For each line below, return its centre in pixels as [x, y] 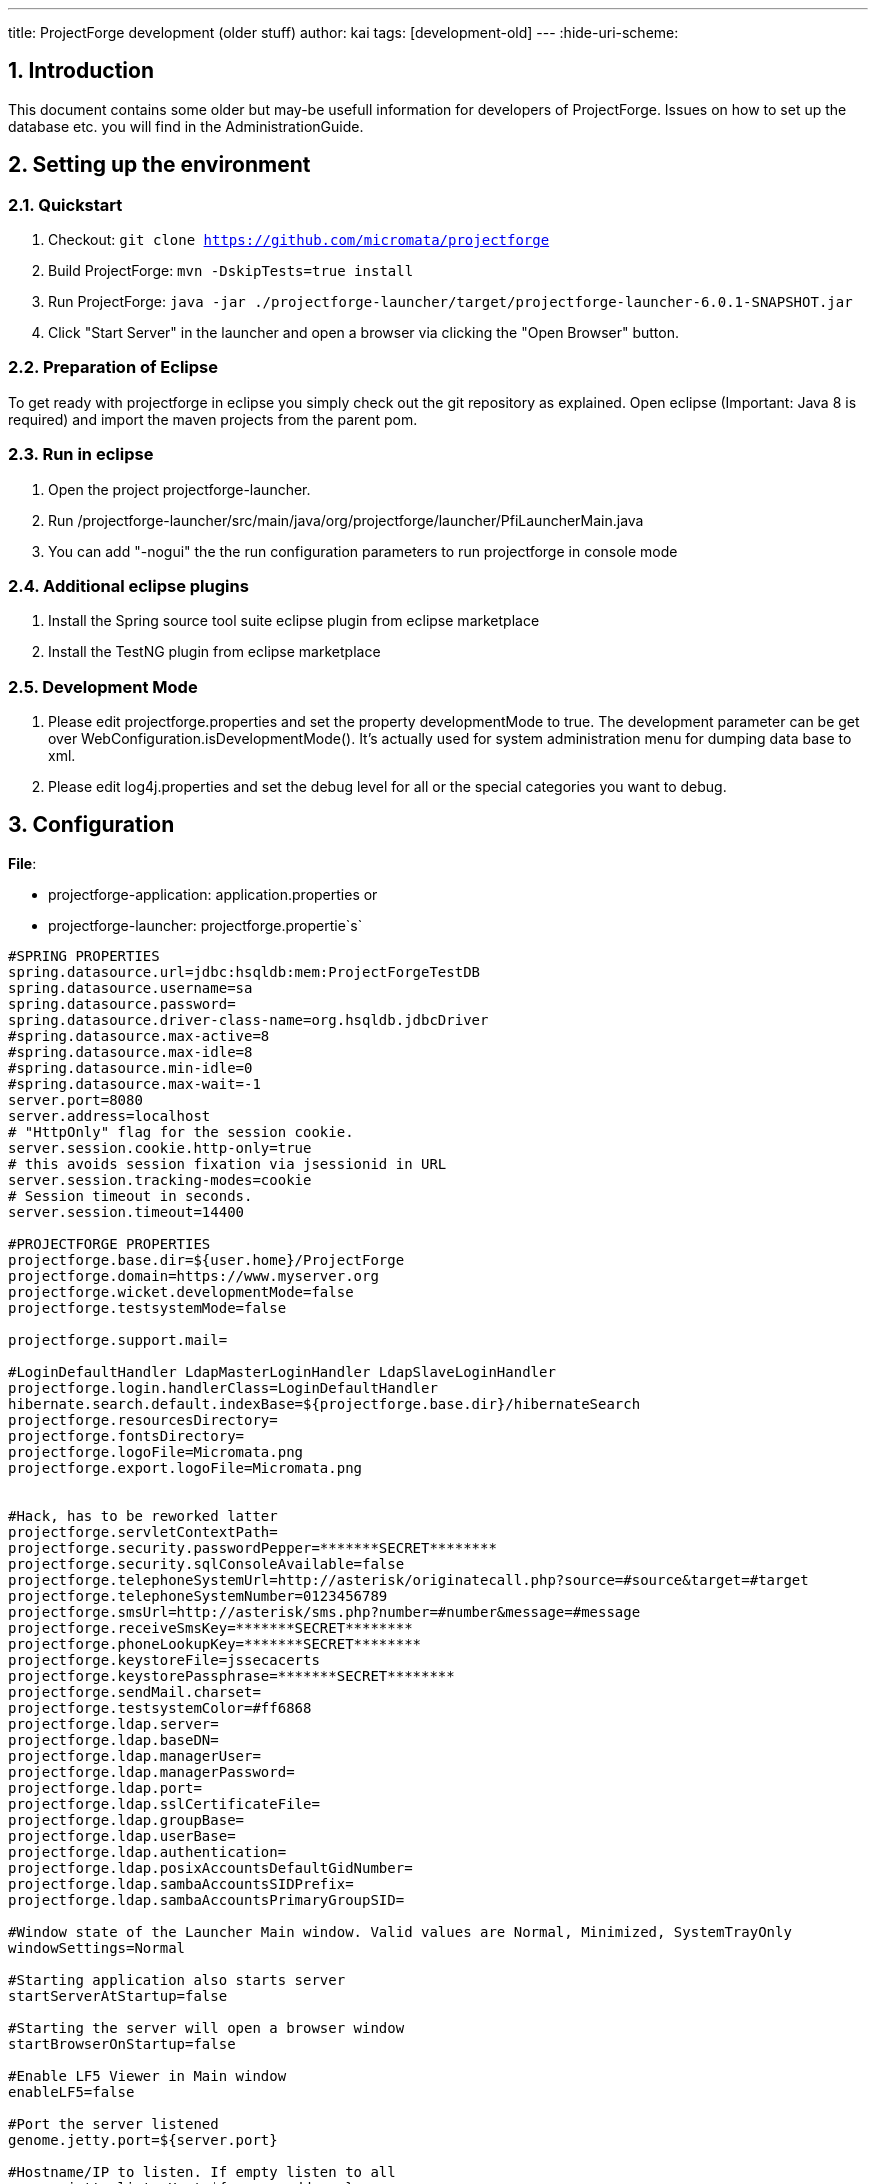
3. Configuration [91, 825]
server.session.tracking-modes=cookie [160, 1179]
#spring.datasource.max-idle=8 [130, 1051]
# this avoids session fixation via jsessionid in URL [227, 1163]
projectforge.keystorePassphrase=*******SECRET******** [231, 1675]
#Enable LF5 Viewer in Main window [147, 2075]
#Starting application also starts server [177, 1979]
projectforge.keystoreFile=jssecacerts [164, 1659]
